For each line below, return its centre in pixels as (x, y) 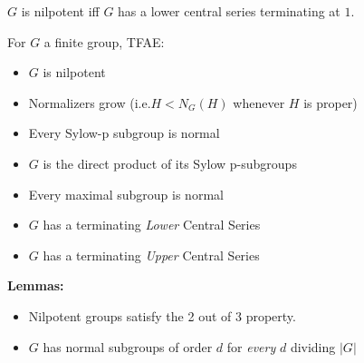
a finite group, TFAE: (104, 41)
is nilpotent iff (60, 11)
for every (251, 346)
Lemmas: (36, 285)
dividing (313, 346)
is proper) (330, 102)
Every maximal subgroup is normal (126, 194)
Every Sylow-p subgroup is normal (124, 133)
